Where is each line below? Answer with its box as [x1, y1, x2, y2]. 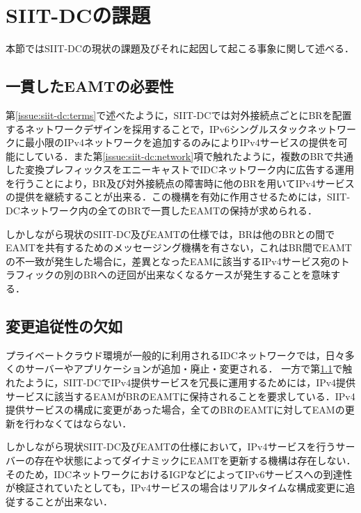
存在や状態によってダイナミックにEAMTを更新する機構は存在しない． [34, 453, 356, 467]
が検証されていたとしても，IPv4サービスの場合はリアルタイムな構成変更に [6, 480, 346, 495]
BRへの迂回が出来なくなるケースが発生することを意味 [83, 267, 331, 282]
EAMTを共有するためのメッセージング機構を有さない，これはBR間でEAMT [6, 240, 352, 255]
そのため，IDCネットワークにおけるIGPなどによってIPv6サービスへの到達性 [6, 466, 353, 481]
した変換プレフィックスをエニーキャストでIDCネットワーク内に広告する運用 [6, 162, 355, 177]
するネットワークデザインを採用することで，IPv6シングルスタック [6, 121, 307, 136]
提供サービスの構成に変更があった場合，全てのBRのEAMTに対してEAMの [6, 402, 345, 417]
